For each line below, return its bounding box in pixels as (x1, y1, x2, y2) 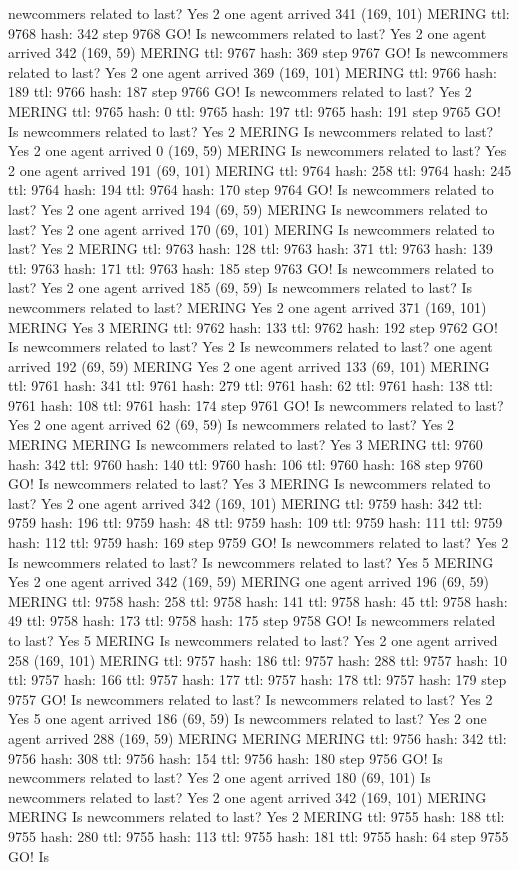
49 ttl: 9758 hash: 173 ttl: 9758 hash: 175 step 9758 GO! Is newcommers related (8, 610, 496, 631)
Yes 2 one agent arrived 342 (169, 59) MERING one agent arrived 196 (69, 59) (8, 571, 489, 592)
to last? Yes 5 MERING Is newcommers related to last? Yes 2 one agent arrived (8, 630, 498, 650)
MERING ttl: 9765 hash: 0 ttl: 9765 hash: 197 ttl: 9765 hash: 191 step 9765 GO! (8, 100, 501, 121)
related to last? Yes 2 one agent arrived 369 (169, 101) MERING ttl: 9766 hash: (8, 61, 497, 82)
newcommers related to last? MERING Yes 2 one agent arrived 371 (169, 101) (8, 296, 487, 317)
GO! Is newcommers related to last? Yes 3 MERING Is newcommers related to (8, 473, 491, 494)
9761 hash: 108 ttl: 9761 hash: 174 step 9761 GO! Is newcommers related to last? (8, 394, 504, 415)
